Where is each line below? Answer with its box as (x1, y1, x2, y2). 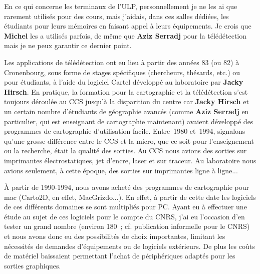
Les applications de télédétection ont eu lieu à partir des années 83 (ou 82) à (4, 57, 239, 67)
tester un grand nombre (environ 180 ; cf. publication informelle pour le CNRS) (4, 221, 250, 231)
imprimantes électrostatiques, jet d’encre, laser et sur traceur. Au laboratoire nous (4, 155, 256, 165)
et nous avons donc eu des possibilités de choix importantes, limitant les (4, 231, 225, 241)
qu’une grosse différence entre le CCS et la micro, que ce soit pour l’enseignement (4, 135, 254, 146)
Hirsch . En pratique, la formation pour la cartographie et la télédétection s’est (4, 86, 248, 97)
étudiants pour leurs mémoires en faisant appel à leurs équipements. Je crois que (4, 21, 251, 31)
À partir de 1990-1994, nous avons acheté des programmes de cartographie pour (4, 182, 249, 192)
